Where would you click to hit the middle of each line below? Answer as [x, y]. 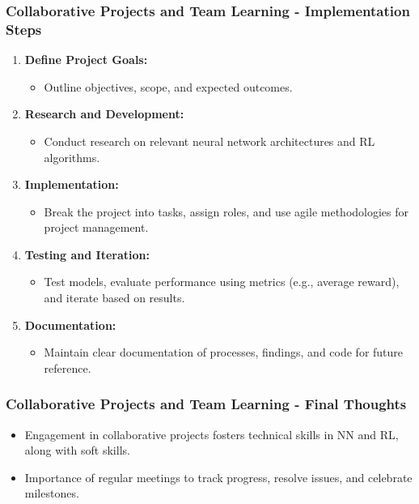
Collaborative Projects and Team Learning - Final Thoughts [206, 404]
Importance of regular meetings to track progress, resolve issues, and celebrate [218, 477]
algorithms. [72, 157]
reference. [68, 367]
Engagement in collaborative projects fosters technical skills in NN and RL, [212, 434]
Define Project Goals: [86, 60]
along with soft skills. [77, 450]
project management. [96, 227]
